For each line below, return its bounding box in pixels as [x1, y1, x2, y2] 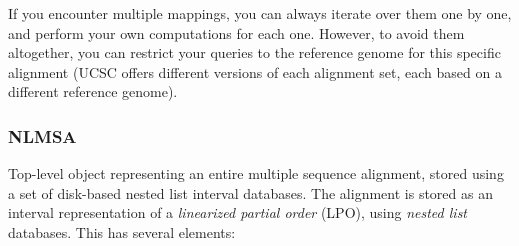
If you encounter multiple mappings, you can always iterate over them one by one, [8, 3, 512, 23]
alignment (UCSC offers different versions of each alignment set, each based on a [8, 61, 502, 82]
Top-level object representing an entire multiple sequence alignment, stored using [8, 163, 504, 184]
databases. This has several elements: [8, 221, 236, 242]
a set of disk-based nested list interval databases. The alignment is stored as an [8, 182, 493, 203]
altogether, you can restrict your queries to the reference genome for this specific [8, 42, 501, 63]
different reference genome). [8, 81, 178, 102]
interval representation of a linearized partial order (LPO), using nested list [8, 202, 468, 223]
